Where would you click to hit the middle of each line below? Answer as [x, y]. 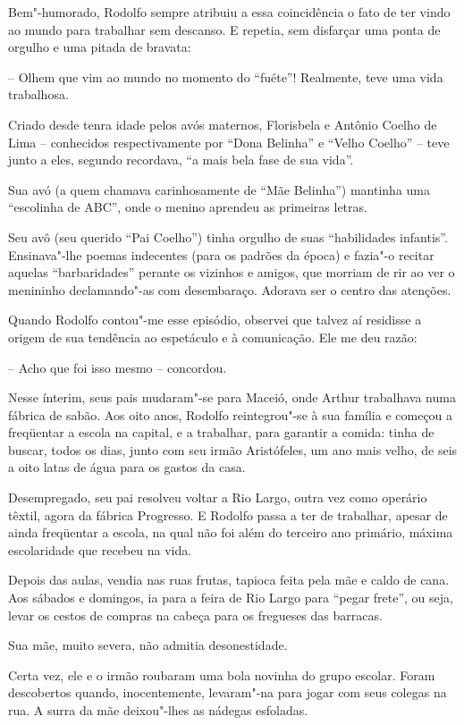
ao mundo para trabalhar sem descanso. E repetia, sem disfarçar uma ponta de [224, 29]
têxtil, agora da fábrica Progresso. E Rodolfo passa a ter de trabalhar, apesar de [228, 514]
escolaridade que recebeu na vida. [100, 549]
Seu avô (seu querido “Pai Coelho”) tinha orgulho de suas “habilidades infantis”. [228, 236]
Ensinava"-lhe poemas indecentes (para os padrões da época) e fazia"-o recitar [221, 254]
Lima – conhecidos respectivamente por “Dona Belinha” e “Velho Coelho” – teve [229, 142]
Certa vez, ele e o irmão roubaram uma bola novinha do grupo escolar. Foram [222, 674]
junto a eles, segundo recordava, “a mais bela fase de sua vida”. [181, 160]
